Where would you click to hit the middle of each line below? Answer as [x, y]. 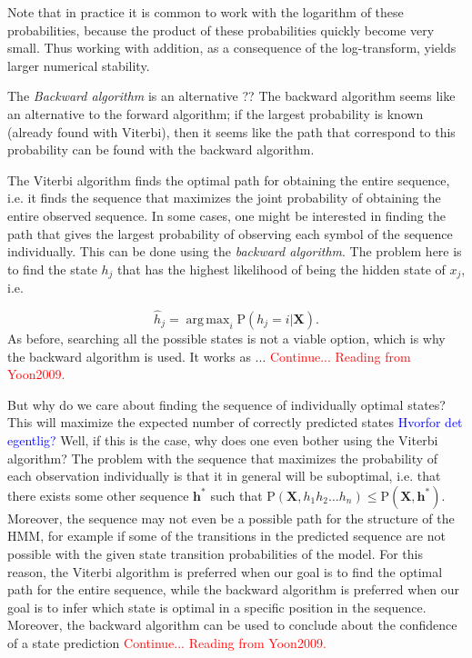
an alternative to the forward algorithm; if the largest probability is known [216, 113]
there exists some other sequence [98, 495]
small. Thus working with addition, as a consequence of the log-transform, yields [232, 48]
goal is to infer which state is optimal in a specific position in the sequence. [217, 607]
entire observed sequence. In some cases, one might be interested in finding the [226, 215]
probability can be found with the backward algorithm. [161, 150]
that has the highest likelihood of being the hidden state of [281, 269]
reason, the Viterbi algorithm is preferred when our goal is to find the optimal [225, 571]
